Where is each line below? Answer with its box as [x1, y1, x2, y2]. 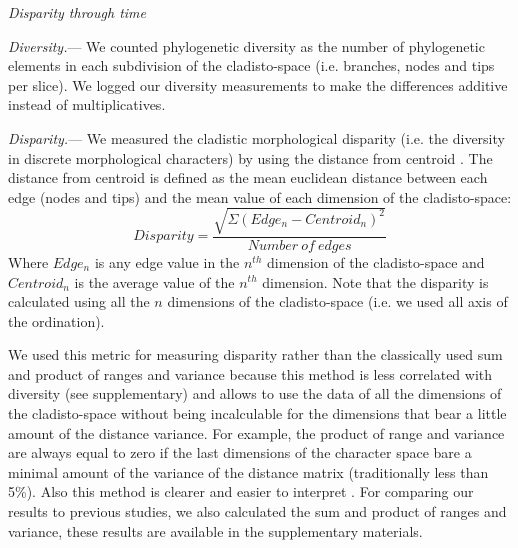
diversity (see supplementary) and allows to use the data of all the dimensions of [8, 383, 502, 404]
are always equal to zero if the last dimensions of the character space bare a [8, 442, 472, 463]
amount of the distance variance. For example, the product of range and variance [8, 422, 505, 443]
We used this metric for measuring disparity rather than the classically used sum [8, 344, 503, 365]
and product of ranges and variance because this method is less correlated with [8, 363, 493, 384]
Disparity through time [8, 2, 146, 22]
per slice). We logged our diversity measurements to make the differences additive [8, 74, 508, 95]
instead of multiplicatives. [8, 94, 166, 115]
